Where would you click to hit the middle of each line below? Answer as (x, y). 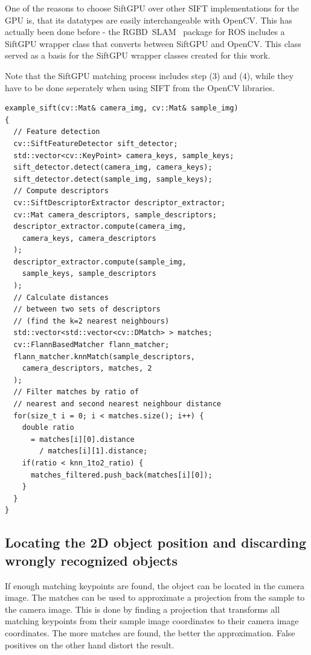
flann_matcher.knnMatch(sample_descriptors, (104, 356)
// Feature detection (57, 132)
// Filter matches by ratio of (76, 392)
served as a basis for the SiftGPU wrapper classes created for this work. (138, 55)
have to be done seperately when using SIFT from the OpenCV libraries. (140, 87)
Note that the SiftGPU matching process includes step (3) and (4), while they (149, 75)
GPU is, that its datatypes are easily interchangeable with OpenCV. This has (149, 20)
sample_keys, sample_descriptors (89, 274)
